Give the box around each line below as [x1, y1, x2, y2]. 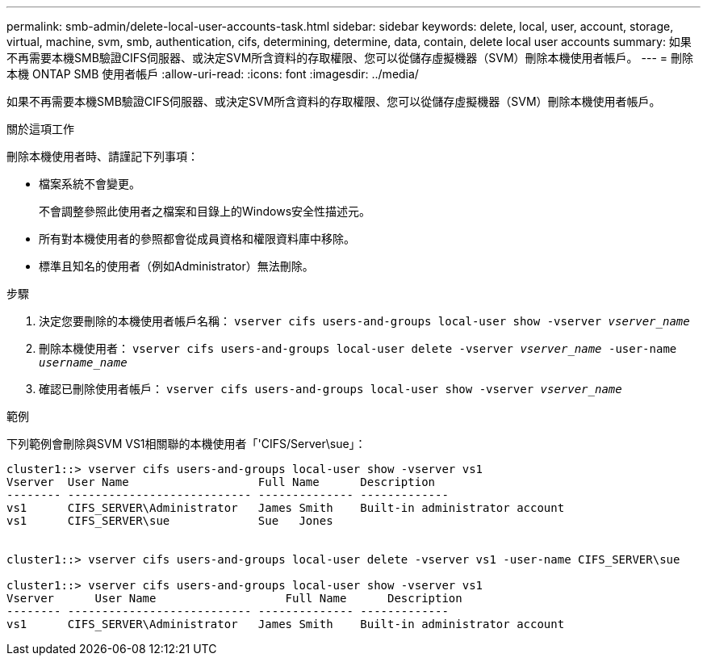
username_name [39, 356, 128, 369]
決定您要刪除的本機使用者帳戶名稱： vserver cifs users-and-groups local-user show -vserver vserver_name [39, 314, 690, 328]
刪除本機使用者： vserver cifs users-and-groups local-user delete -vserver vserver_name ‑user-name [39, 341, 677, 355]
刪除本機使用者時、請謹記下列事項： [6, 149, 199, 163]
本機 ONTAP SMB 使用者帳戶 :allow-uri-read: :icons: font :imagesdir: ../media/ [6, 67, 419, 81]
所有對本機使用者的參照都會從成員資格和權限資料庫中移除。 [39, 232, 355, 245]
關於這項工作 [6, 122, 74, 136]
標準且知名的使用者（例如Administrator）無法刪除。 [39, 259, 314, 273]
